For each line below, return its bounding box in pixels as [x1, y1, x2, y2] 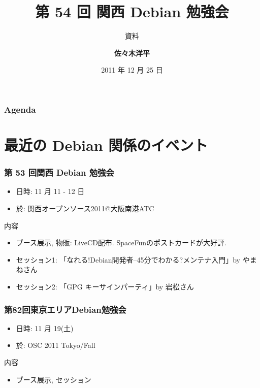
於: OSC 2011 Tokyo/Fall [16, 340, 95, 350]
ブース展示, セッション [16, 374, 91, 384]
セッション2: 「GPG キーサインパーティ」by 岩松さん [16, 281, 194, 292]
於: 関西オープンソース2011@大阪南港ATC [16, 203, 154, 214]
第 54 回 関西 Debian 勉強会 [35, 1, 229, 22]
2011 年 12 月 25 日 [101, 64, 163, 75]
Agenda [4, 103, 36, 115]
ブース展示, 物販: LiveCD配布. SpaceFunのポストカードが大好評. [16, 237, 226, 248]
